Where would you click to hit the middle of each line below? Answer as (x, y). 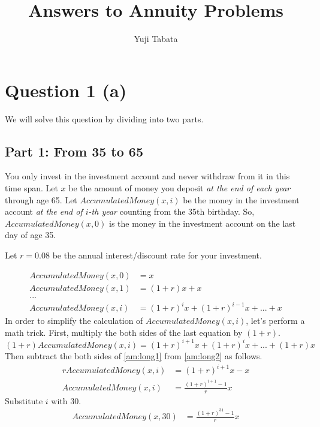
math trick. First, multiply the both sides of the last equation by (124, 332)
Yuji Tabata (156, 39)
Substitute (24, 400)
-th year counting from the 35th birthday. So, (171, 211)
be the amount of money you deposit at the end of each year (179, 188)
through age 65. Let (41, 199)
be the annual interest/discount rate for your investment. (157, 255)
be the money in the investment (241, 199)
